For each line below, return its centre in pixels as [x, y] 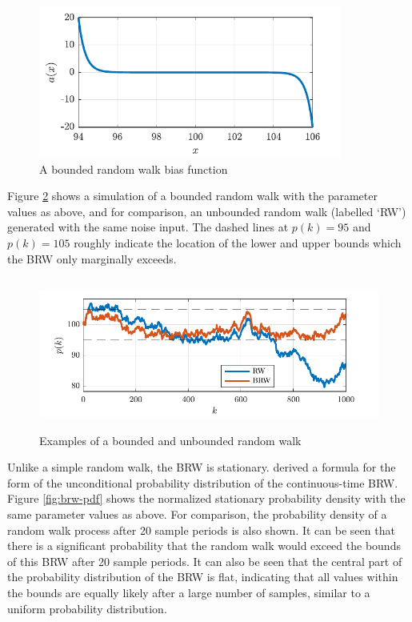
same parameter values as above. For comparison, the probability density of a [197, 514]
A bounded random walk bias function [134, 169]
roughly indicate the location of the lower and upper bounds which [238, 242]
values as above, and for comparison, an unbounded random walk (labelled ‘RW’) [207, 211]
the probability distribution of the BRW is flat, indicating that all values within [203, 577]
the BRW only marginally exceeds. [92, 258]
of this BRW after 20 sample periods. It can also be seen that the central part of [205, 561]
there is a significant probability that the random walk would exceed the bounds [204, 546]
